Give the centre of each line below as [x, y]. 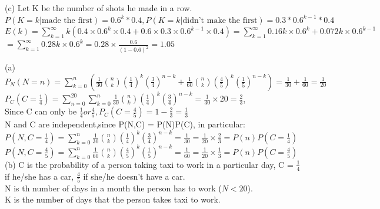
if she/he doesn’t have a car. [134, 176]
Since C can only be [41, 111]
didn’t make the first [220, 20]
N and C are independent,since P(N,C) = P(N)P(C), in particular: [125, 124]
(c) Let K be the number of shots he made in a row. [99, 8]
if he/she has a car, [39, 176]
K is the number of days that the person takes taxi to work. [113, 199]
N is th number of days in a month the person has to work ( [113, 188]
